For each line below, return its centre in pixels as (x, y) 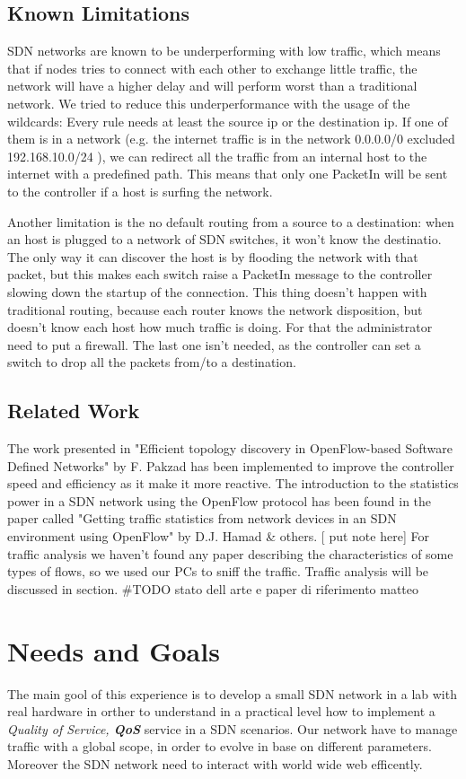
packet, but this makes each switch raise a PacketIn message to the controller (220, 274)
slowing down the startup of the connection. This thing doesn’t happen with (217, 291)
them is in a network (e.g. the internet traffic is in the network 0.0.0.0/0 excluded (231, 139)
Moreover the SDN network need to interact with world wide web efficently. (215, 763)
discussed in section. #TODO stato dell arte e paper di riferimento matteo (213, 588)
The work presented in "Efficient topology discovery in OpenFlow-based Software (230, 448)
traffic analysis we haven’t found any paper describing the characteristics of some (230, 553)
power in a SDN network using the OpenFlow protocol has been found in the (220, 500)
